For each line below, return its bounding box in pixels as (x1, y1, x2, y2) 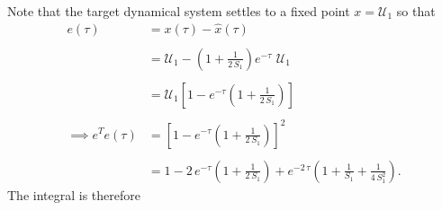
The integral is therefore (7, 185, 140, 204)
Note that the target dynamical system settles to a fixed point (7, 2, 350, 20)
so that (396, 2, 436, 20)
